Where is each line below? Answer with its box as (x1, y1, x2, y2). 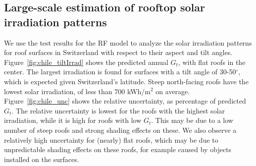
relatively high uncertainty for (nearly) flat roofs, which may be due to (4, 134, 218, 145)
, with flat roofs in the (178, 56, 246, 67)
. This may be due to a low (151, 115, 233, 125)
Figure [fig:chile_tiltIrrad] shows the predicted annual (4, 56, 168, 67)
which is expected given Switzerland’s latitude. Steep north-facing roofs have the (4, 76, 249, 86)
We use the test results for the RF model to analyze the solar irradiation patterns (4, 37, 252, 48)
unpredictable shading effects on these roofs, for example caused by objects (4, 144, 232, 155)
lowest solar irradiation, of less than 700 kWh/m (4, 86, 151, 96)
